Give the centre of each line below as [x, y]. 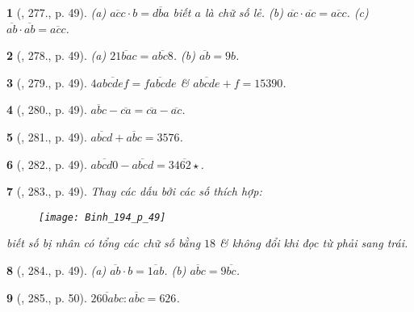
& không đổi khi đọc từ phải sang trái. [314, 243]
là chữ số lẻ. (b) [244, 12]
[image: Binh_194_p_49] [102, 217]
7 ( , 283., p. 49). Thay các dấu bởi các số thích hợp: [134, 191]
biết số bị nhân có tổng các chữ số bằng [104, 243]
